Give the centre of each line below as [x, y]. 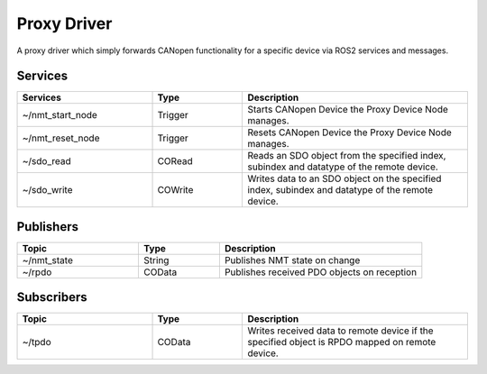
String [156, 260]
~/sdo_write [47, 190]
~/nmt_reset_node [61, 138]
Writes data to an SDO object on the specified [345, 178]
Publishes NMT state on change [292, 260]
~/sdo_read [46, 161]
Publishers [47, 227]
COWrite [175, 190]
